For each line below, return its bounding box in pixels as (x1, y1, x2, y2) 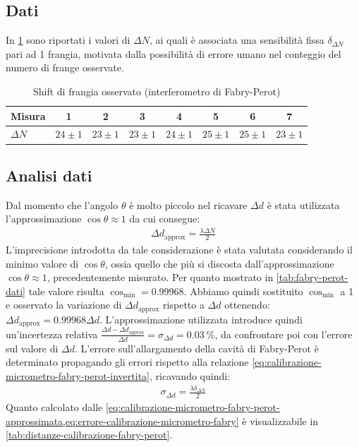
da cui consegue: (129, 211, 200, 226)
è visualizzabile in (242, 413, 319, 428)
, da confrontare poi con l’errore (214, 326, 353, 341)
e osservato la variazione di (6, 297, 122, 312)
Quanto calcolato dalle (6, 400, 103, 415)
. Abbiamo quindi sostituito (183, 283, 303, 298)
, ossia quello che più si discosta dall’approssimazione (104, 256, 334, 270)
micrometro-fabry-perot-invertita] (6, 368, 150, 383)
